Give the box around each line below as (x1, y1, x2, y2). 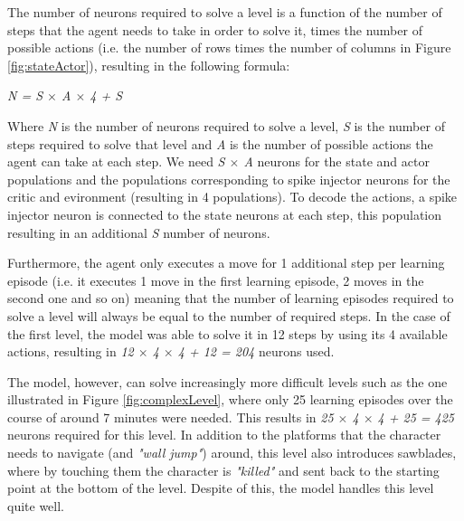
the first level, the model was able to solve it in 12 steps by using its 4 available (7, 324, 448, 343)
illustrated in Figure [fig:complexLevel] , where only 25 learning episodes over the (7, 390, 453, 409)
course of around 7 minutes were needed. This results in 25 (7, 407, 334, 426)
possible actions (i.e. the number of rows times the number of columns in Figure (7, 38, 451, 57)
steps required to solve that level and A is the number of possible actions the (7, 134, 433, 153)
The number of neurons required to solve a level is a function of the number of (7, 3, 442, 21)
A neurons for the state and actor (243, 152, 430, 171)
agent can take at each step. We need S (7, 152, 225, 171)
